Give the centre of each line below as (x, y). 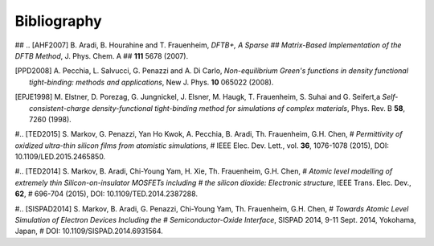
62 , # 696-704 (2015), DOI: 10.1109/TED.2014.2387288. (106, 194)
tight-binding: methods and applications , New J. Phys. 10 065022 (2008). (151, 82)
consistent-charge (59, 108)
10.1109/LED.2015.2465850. (60, 157)
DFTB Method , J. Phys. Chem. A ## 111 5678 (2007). (102, 55)
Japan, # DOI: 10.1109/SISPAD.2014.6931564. (89, 231)
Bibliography (58, 21)
